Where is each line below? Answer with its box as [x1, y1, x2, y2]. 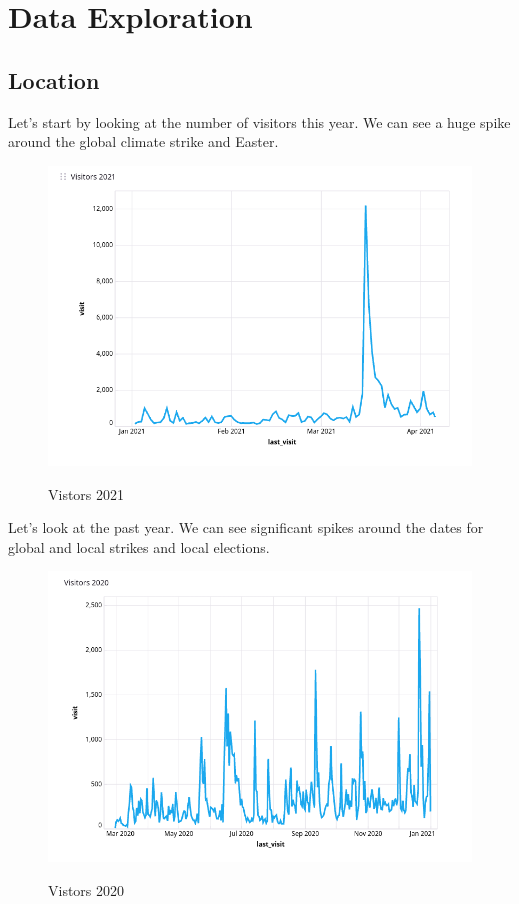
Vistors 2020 [48, 880, 125, 901]
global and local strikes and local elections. [8, 536, 270, 557]
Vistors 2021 [48, 483, 125, 504]
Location [8, 64, 100, 95]
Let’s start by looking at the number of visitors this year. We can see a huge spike [8, 111, 511, 132]
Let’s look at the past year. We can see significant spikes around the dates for [8, 517, 484, 538]
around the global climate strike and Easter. [8, 131, 279, 152]
